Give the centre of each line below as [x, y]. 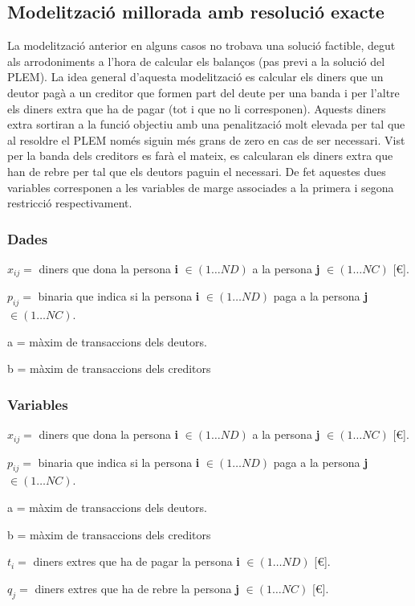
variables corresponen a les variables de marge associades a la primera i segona [201, 187]
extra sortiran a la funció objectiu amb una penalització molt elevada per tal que [206, 124]
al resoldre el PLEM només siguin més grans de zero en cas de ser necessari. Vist [206, 139]
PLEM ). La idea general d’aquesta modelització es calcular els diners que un [195, 77]
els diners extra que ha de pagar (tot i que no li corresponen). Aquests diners [197, 108]
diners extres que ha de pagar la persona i [136, 561]
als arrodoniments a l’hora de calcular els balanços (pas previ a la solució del [196, 61]
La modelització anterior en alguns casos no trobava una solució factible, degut [201, 45]
